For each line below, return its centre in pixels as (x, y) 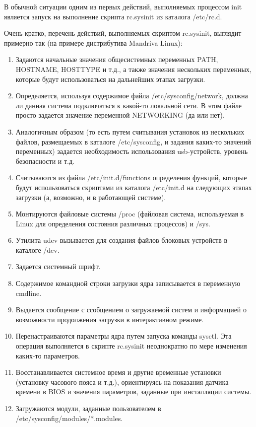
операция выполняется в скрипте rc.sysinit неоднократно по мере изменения (131, 346)
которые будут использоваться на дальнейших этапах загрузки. (110, 79)
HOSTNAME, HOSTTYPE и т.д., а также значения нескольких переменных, (133, 69)
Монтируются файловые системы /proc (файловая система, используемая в (130, 214)
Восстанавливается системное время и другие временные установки (118, 372)
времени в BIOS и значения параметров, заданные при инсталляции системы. (133, 391)
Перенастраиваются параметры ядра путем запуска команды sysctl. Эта (124, 336)
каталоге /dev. (37, 249)
